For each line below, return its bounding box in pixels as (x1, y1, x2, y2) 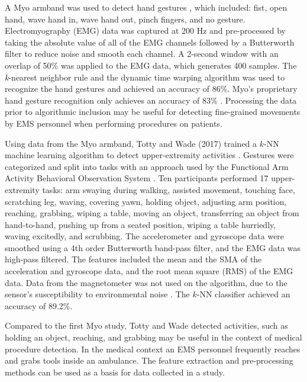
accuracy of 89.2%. (5, 299, 73, 312)
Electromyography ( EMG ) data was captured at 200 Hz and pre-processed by (5, 24, 286, 37)
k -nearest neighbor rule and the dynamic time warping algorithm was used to (5, 70, 285, 83)
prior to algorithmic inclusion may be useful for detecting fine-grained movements (5, 105, 300, 118)
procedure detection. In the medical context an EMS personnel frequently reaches (5, 342, 300, 355)
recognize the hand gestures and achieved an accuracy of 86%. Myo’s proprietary (5, 82, 298, 95)
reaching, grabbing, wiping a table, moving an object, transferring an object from (5, 207, 299, 219)
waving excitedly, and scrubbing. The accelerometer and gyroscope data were (5, 230, 285, 242)
